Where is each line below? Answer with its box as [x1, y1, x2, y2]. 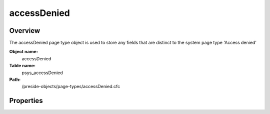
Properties [9, 97, 43, 105]
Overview [9, 26, 40, 35]
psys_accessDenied [21, 70, 63, 76]
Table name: [9, 63, 36, 69]
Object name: [9, 49, 38, 55]
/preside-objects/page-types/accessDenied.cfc [21, 84, 120, 90]
